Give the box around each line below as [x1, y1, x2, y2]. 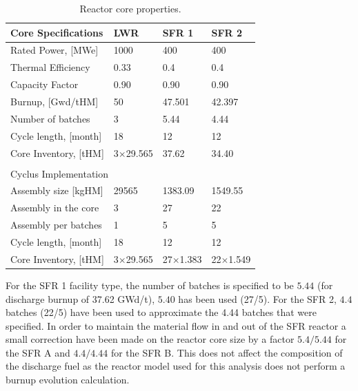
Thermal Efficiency [10, 60, 90, 74]
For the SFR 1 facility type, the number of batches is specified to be [6, 277, 294, 292]
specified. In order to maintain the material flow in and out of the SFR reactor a [6, 318, 346, 332]
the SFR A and [6, 345, 70, 359]
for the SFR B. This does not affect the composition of [110, 345, 343, 359]
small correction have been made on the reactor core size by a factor [6, 332, 295, 346]
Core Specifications [10, 25, 103, 39]
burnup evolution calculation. [6, 372, 130, 387]
